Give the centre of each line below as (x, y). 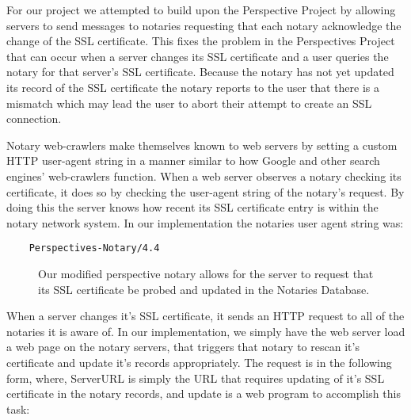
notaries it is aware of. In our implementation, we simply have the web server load (206, 331)
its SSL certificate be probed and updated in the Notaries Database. (204, 289)
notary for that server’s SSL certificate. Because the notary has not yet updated (200, 72)
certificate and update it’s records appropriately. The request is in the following (199, 362)
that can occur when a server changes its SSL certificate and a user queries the (198, 56)
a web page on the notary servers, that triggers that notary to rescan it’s (183, 347)
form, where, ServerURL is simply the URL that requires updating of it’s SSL (196, 378)
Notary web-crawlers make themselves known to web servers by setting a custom (202, 145)
